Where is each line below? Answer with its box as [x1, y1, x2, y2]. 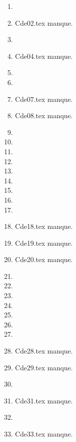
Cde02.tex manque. [15, 17, 73, 28]
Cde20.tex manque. [15, 254, 73, 265]
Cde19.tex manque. [15, 237, 73, 248]
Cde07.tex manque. [15, 93, 73, 104]
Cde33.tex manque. [15, 429, 73, 439]
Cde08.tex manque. [15, 110, 73, 121]
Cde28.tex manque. [15, 346, 73, 356]
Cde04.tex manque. [15, 50, 73, 61]
